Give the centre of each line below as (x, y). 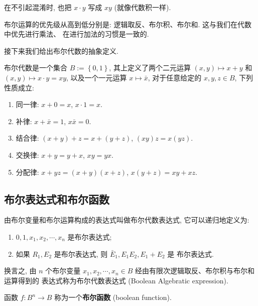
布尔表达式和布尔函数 (57, 199)
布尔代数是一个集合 (36, 68)
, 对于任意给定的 (175, 77)
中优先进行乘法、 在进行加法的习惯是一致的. (77, 34)
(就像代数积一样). (143, 7)
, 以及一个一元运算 (97, 77)
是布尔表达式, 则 (81, 253)
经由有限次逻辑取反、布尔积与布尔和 (195, 271)
